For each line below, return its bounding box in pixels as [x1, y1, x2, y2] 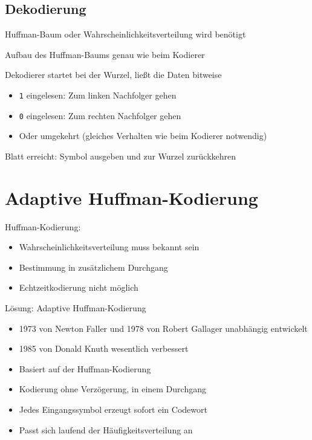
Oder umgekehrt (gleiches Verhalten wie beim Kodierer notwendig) [19, 129, 267, 142]
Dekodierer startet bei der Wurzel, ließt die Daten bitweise [5, 68, 222, 81]
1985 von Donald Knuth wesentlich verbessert [19, 342, 189, 355]
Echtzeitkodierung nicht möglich [19, 281, 138, 294]
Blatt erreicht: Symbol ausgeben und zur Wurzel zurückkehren [5, 149, 236, 162]
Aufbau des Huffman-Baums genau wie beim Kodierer [5, 48, 205, 60]
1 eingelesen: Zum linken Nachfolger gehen [19, 88, 177, 101]
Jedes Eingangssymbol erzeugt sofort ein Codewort [19, 403, 207, 415]
